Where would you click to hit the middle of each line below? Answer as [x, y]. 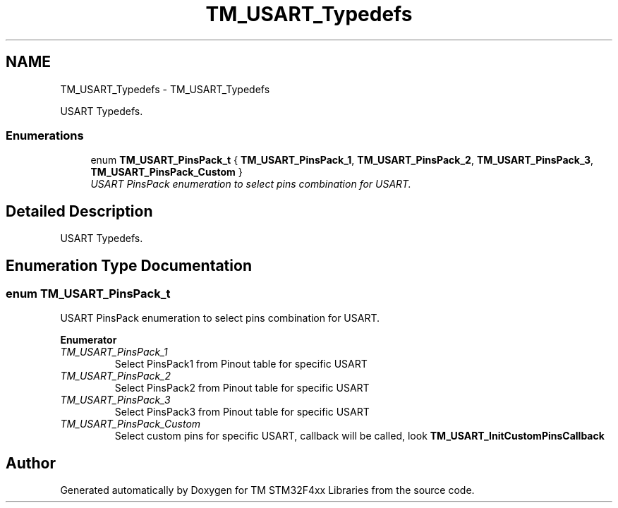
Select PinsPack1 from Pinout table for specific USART [241, 364]
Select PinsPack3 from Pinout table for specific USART [242, 412]
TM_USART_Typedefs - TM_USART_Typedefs [165, 89]
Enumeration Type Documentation [129, 265]
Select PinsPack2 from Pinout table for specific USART [242, 388]
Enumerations [45, 135]
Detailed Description [79, 211]
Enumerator [89, 340]
